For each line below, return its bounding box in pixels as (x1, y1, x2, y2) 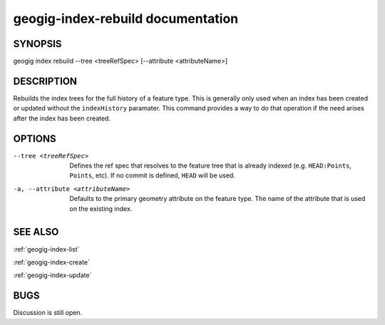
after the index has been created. (13, 114, 111, 123)
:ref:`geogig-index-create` (13, 257, 91, 267)
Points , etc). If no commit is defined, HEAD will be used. (69, 171, 235, 180)
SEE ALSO (13, 226, 59, 238)
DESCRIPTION (13, 75, 78, 87)
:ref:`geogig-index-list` (13, 244, 80, 253)
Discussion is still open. (13, 309, 83, 317)
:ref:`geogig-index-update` (13, 271, 92, 279)
